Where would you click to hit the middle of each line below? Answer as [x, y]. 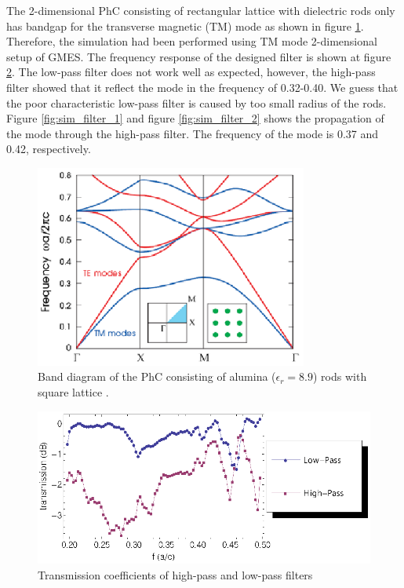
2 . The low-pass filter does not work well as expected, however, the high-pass [191, 72]
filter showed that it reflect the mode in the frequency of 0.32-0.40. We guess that [202, 87]
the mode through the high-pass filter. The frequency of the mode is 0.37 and [193, 133]
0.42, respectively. [49, 149]
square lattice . [73, 392]
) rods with [340, 376]
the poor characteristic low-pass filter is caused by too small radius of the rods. [197, 102]
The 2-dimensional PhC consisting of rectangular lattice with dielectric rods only [201, 10]
